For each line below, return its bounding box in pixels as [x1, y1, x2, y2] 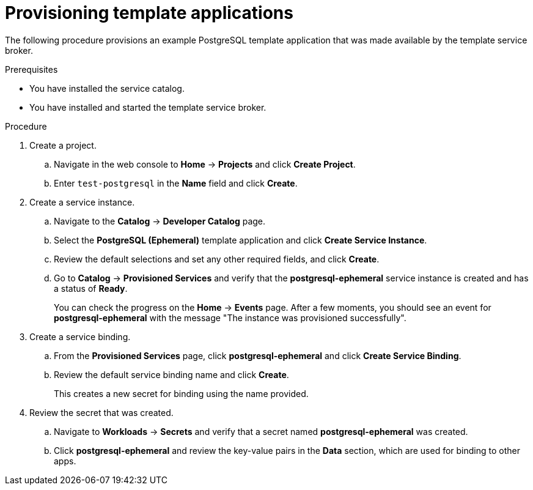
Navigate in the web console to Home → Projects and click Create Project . [54, 158, 356, 169]
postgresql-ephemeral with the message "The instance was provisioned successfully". [54, 312, 406, 323]
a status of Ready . [54, 283, 128, 294]
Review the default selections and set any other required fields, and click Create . [54, 253, 380, 264]
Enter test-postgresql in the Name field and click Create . [54, 177, 298, 188]
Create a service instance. [29, 196, 135, 207]
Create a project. [29, 139, 97, 150]
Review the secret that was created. [29, 407, 174, 418]
